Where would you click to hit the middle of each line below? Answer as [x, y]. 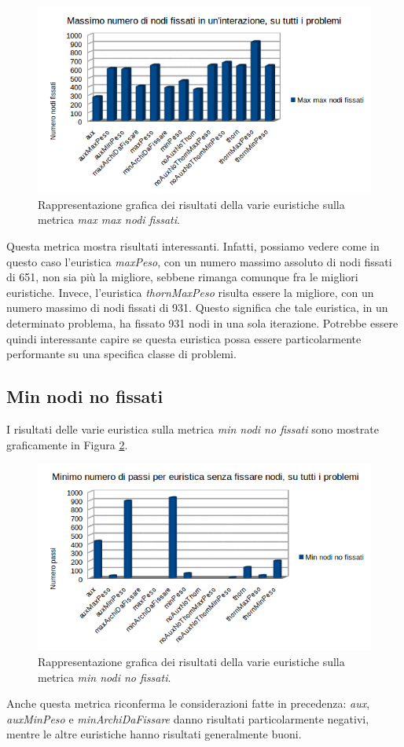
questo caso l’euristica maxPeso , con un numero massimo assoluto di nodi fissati [199, 261]
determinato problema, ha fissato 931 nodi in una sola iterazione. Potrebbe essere [202, 323]
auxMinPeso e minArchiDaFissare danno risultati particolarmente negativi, [188, 718]
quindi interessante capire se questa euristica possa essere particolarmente [184, 338]
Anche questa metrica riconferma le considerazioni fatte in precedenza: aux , [188, 703]
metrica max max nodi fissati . [109, 220]
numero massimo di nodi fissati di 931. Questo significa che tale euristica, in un [197, 308]
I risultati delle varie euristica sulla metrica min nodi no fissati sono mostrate [193, 429]
